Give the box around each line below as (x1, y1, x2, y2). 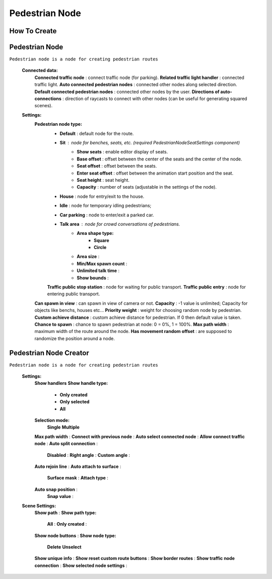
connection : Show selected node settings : (34, 562, 127, 568)
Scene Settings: (22, 503, 56, 509)
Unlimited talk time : (77, 268, 120, 274)
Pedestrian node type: (34, 121, 83, 127)
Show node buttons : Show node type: (34, 532, 116, 538)
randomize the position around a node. (34, 335, 115, 342)
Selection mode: (34, 418, 70, 423)
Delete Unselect (47, 544, 82, 550)
